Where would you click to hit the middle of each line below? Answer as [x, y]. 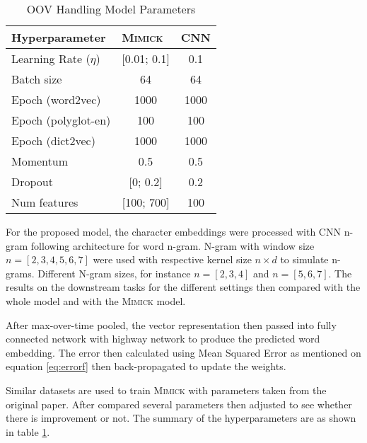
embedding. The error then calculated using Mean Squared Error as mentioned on [183, 352]
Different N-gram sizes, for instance [114, 273]
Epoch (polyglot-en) [61, 120]
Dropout [32, 182]
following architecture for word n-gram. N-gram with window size [173, 245]
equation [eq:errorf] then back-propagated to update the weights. [146, 366]
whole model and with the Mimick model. [96, 300]
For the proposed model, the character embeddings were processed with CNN [173, 231]
